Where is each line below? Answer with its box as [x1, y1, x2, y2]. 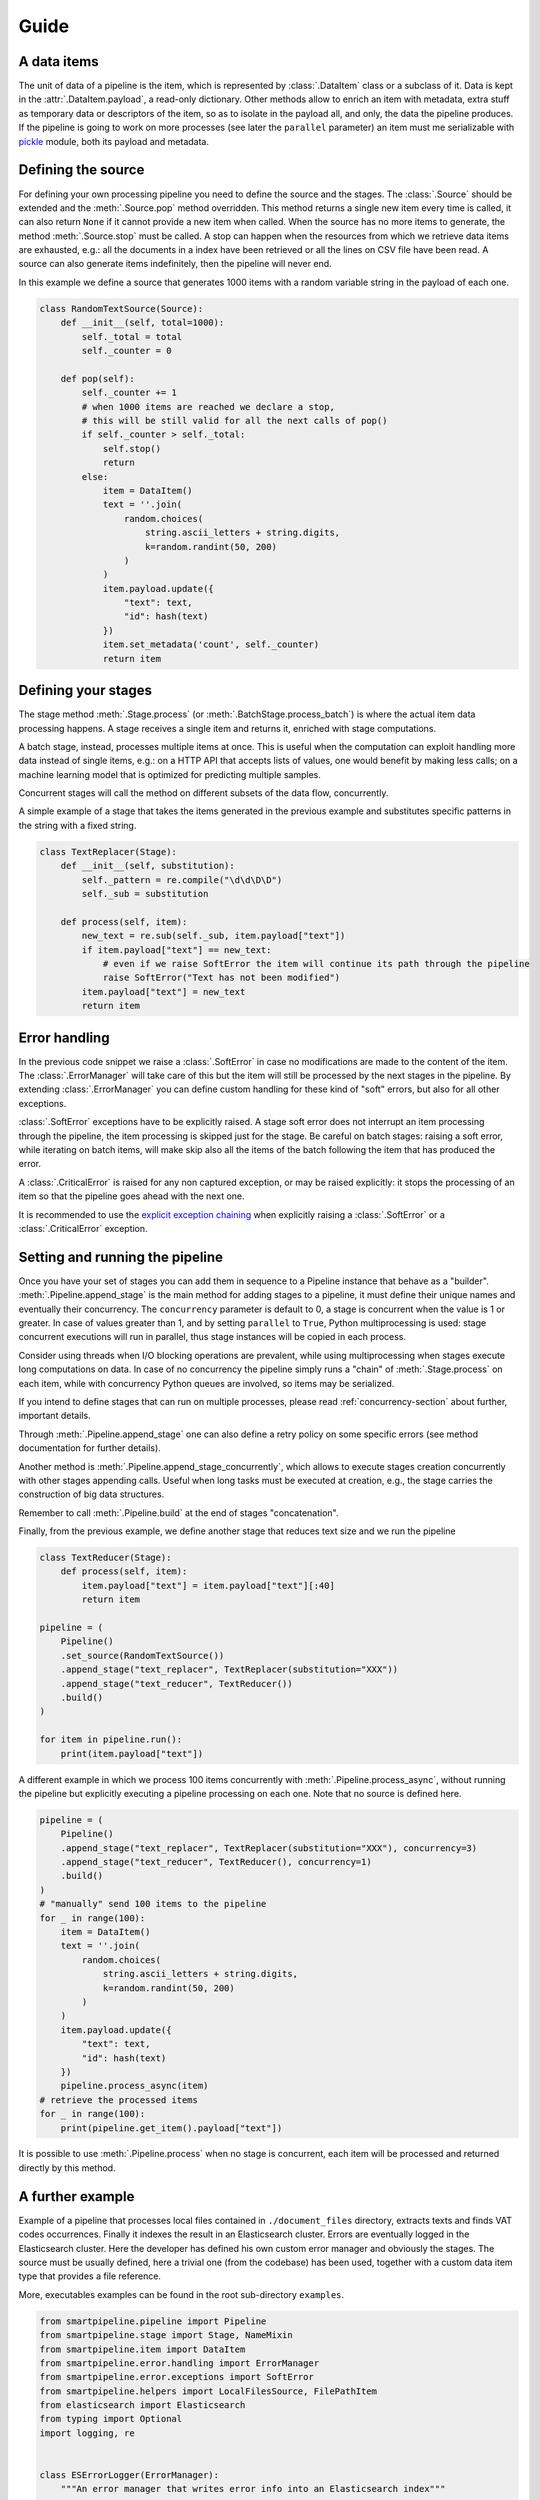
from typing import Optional [39, 2413, 183, 2425]
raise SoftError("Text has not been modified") [102, 972, 341, 984]
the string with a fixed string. [18, 819, 137, 831]
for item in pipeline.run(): [39, 1734, 183, 1745]
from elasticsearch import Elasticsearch [39, 2400, 246, 2411]
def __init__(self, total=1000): [60, 317, 225, 329]
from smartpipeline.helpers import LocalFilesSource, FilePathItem [39, 2385, 378, 2397]
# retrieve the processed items [39, 2094, 199, 2105]
